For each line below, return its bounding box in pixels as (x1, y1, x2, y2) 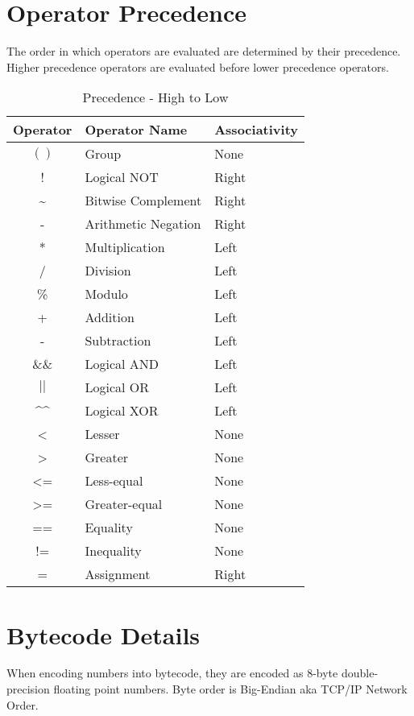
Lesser (85, 424, 120, 444)
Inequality (85, 541, 142, 561)
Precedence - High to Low (82, 88, 229, 107)
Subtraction (85, 331, 151, 350)
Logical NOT (85, 168, 159, 187)
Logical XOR (85, 401, 159, 420)
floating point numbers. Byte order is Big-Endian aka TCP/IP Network (53, 681, 408, 697)
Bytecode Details (6, 618, 201, 651)
